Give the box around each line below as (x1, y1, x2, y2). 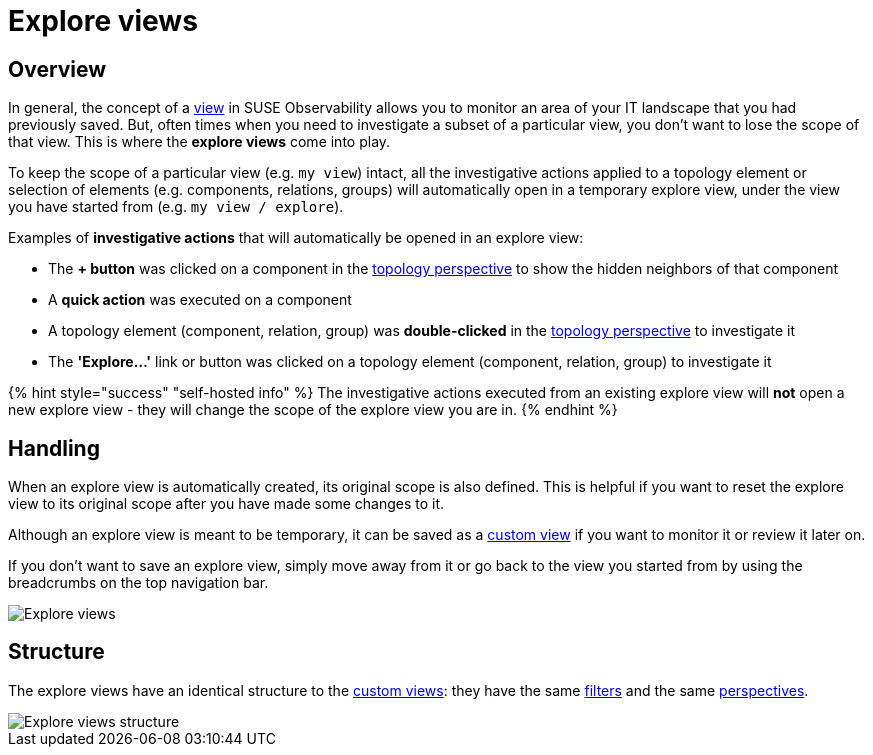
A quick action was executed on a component (48, 291, 352, 309)
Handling (8, 435, 100, 461)
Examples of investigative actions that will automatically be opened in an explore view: (8, 229, 584, 247)
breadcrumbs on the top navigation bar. (8, 574, 269, 592)
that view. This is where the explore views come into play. (8, 133, 391, 151)
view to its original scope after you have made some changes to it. (8, 495, 445, 513)
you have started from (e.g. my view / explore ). (8, 198, 344, 216)
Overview (8, 56, 107, 82)
